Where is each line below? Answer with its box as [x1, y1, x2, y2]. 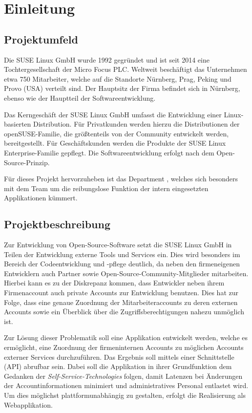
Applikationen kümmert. [4, 193, 78, 203]
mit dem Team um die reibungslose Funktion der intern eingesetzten [4, 183, 209, 193]
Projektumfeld [4, 31, 78, 46]
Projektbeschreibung [4, 217, 111, 232]
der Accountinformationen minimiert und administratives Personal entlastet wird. [4, 380, 249, 391]
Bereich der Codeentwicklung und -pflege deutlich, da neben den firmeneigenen [4, 259, 240, 269]
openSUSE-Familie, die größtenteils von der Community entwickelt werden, [4, 128, 229, 138]
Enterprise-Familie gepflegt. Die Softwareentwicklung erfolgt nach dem [4, 147, 214, 157]
